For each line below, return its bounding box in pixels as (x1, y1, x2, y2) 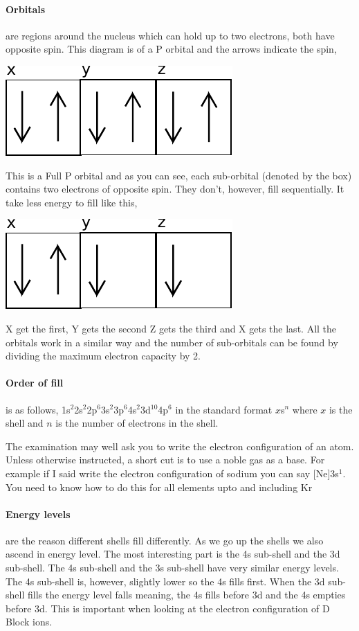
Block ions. (6, 614, 53, 629)
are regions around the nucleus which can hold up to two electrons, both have (6, 28, 335, 42)
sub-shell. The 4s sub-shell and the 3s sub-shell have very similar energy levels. (6, 560, 339, 575)
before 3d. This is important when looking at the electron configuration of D (6, 601, 330, 615)
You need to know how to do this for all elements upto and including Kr (6, 479, 313, 494)
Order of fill (6, 375, 64, 390)
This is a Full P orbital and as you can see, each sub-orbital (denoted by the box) (6, 168, 352, 182)
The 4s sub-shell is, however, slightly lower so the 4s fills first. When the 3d (6, 574, 325, 588)
